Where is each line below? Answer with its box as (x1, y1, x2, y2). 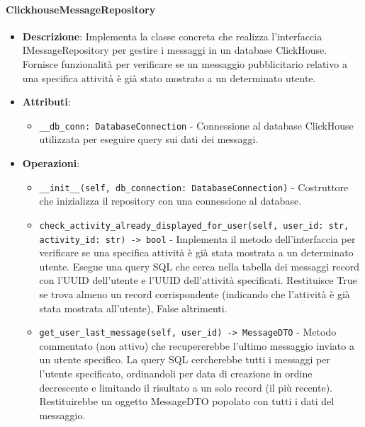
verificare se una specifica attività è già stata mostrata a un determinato (39, 245, 354, 260)
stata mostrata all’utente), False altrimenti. (39, 300, 228, 315)
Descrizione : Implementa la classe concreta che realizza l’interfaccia (22, 28, 322, 43)
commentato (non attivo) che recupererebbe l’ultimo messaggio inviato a (39, 338, 354, 353)
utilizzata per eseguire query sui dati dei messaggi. (39, 132, 259, 147)
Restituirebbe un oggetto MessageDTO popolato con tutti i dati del (39, 394, 335, 409)
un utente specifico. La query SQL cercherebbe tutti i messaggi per (39, 352, 330, 367)
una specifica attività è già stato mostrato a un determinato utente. (22, 70, 316, 85)
